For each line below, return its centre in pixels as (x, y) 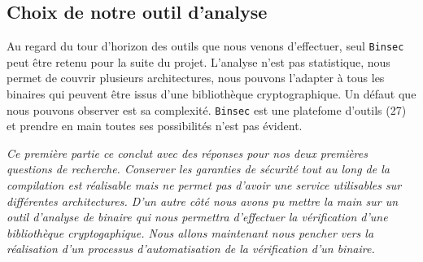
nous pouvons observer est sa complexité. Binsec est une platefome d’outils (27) (207, 109)
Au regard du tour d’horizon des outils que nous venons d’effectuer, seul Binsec (205, 46)
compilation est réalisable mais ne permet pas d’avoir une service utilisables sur (204, 185)
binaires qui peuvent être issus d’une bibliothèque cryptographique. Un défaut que (211, 94)
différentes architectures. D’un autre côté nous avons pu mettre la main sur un (203, 201)
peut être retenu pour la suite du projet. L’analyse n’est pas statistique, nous (198, 61)
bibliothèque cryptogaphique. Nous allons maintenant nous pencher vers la (190, 232)
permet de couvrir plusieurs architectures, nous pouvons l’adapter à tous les (196, 78)
